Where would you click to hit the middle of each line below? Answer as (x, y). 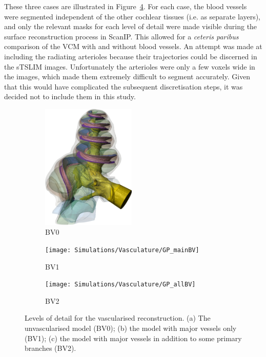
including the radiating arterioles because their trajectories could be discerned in (131, 56)
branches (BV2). (50, 348)
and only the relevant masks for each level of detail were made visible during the (131, 26)
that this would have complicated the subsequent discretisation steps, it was (124, 86)
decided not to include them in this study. (70, 96)
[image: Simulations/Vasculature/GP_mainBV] (122, 250)
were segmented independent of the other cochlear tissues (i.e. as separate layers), (132, 16)
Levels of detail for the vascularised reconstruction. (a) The (118, 318)
